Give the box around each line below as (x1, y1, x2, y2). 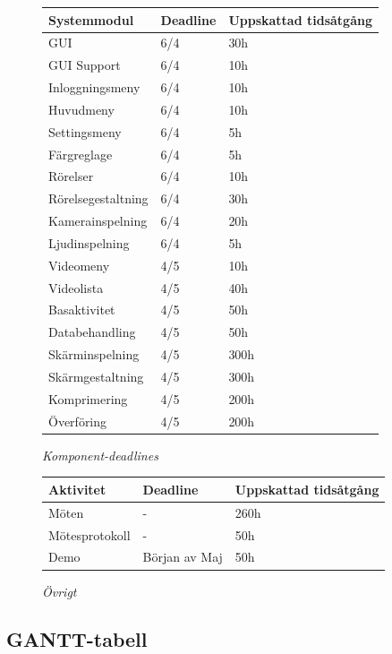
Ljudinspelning (48, 233, 130, 252)
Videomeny (48, 255, 110, 274)
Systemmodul (48, 10, 134, 29)
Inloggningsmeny (48, 78, 141, 97)
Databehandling (48, 323, 136, 341)
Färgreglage (48, 144, 113, 163)
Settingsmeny (48, 122, 122, 141)
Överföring (48, 411, 107, 430)
